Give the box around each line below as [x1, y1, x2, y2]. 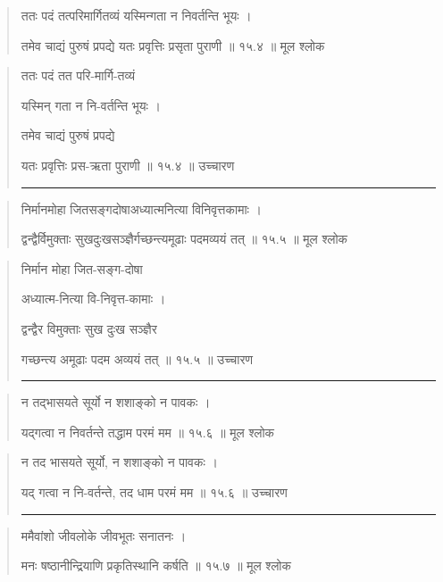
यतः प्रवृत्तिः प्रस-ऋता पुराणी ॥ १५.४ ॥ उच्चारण [21, 155, 235, 174]
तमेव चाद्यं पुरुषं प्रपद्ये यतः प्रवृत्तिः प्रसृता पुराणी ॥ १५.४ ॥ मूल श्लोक [21, 36, 325, 54]
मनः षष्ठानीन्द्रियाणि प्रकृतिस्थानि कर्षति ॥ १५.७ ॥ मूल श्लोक [21, 556, 291, 575]
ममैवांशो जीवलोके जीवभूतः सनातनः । [21, 526, 187, 545]
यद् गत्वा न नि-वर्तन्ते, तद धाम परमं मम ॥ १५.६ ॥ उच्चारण [21, 482, 288, 501]
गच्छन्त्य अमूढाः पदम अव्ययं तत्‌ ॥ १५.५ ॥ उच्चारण [21, 349, 253, 368]
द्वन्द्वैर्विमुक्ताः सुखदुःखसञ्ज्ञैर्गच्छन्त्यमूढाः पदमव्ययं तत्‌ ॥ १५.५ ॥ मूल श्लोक [21, 229, 348, 248]
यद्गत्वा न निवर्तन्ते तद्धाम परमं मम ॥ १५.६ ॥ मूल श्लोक [21, 422, 275, 441]
